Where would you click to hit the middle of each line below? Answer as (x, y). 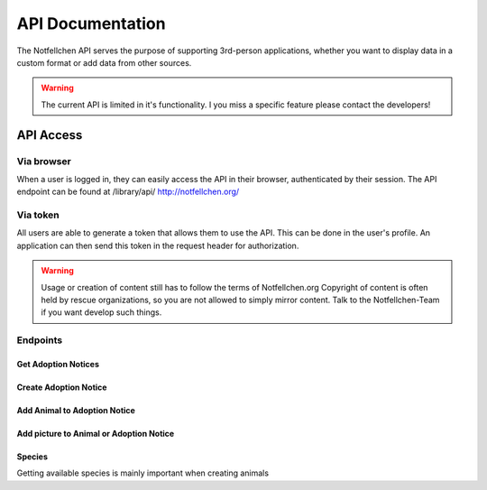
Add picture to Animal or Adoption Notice (96, 433)
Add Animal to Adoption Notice (76, 410)
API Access (50, 135)
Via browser (44, 161)
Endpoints (40, 340)
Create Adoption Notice (62, 387)
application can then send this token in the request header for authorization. (158, 245)
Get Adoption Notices (58, 364)
